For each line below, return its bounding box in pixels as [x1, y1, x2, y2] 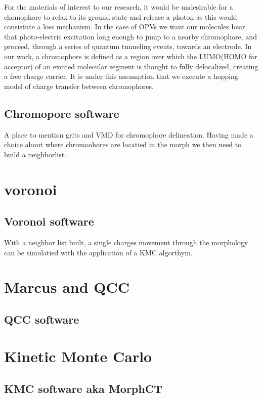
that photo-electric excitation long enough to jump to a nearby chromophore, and [4, 31, 257, 41]
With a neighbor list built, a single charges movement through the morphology [4, 237, 248, 247]
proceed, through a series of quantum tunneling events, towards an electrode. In [4, 41, 252, 52]
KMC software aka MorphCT [4, 381, 162, 396]
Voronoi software [4, 213, 94, 229]
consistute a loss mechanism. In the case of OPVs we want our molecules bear [4, 21, 245, 32]
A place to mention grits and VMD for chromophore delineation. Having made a [4, 129, 253, 140]
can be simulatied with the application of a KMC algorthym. [4, 247, 193, 257]
